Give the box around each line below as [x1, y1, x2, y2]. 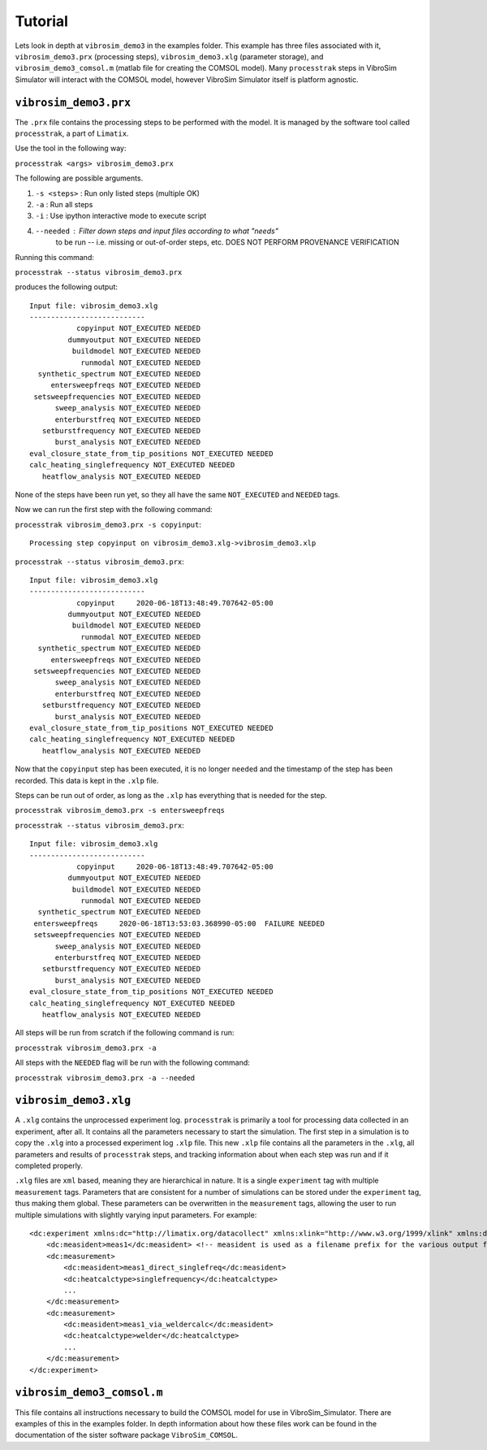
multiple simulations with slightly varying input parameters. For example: [15, 1209, 257, 1219]
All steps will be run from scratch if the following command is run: [15, 1028, 235, 1038]
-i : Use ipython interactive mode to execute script [35, 211, 207, 221]
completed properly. [15, 1161, 83, 1170]
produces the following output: [15, 282, 118, 292]
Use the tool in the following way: [15, 143, 127, 154]
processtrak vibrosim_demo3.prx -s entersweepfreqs [15, 805, 226, 815]
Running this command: [15, 252, 95, 262]
